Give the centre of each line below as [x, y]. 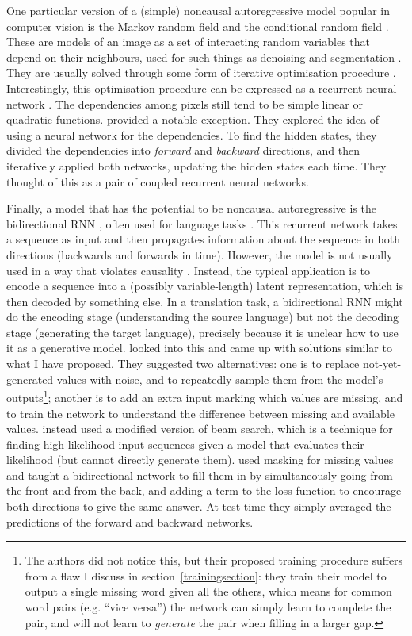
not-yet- [382, 364]
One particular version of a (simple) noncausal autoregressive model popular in [198, 10]
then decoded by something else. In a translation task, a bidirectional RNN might [205, 301]
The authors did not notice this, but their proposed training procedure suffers [214, 560]
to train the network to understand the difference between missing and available [200, 413]
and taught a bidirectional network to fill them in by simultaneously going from [200, 475]
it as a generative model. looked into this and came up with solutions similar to [199, 348]
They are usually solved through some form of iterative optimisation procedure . [201, 73]
